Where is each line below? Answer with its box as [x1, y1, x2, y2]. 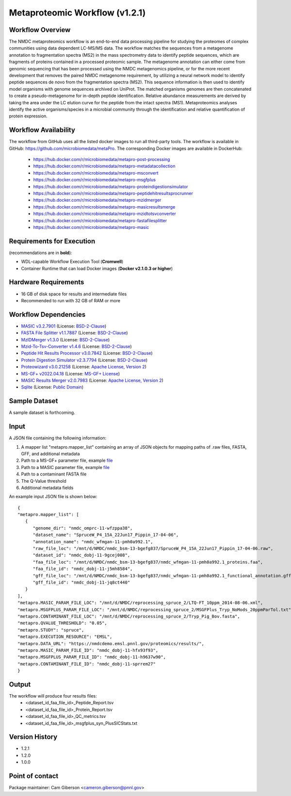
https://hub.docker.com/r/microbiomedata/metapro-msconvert [33, 170, 159, 176]
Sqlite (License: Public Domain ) [21, 384, 84, 390]
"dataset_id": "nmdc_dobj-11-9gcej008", [32, 552, 130, 558]
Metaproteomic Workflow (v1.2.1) [9, 7, 146, 18]
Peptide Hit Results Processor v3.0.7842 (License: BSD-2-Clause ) [21, 350, 153, 356]
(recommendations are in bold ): [9, 250, 72, 256]
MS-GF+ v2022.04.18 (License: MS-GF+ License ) [21, 371, 120, 376]
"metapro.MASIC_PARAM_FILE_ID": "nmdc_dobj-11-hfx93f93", [17, 648, 159, 653]
